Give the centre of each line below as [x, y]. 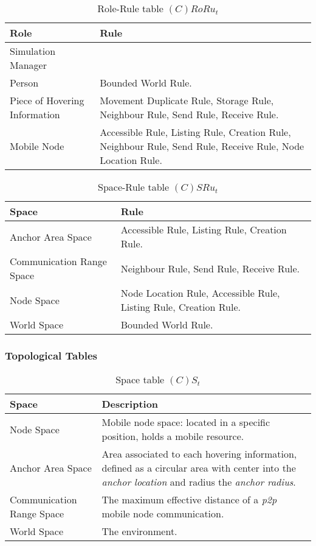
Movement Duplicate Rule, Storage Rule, [187, 100]
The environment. [139, 531]
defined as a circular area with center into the [199, 468]
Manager [28, 65]
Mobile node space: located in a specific [186, 422]
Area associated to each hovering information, [199, 454]
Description [130, 404]
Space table [140, 380]
